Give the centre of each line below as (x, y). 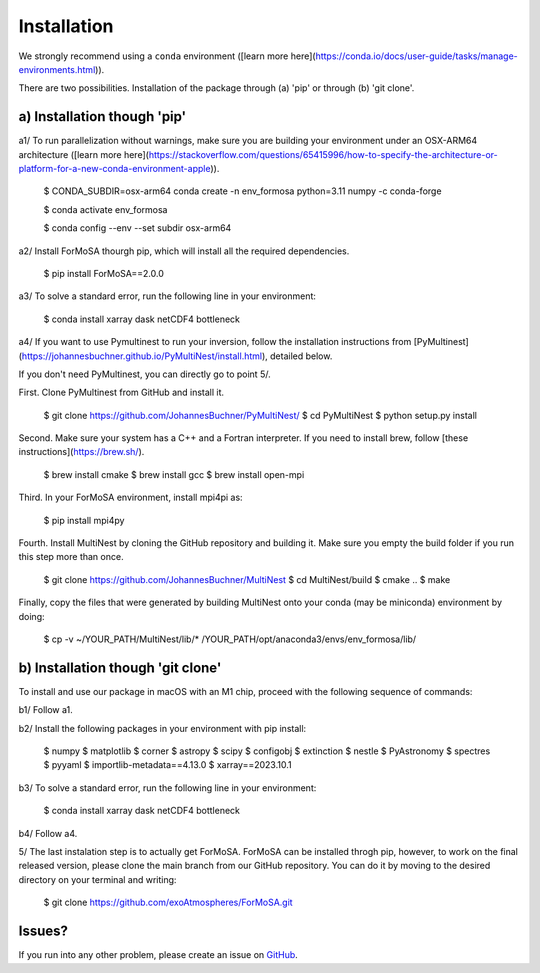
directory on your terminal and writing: (97, 879)
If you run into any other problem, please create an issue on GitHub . (158, 955)
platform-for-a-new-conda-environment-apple (114, 169)
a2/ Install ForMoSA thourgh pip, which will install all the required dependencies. (184, 251)
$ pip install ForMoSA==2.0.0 (103, 273)
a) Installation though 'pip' (102, 116)
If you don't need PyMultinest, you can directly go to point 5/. (144, 374)
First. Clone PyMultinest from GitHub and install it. (121, 392)
